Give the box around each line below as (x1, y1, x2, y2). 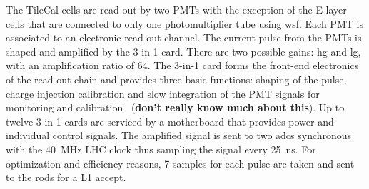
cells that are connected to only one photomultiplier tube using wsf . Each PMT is (6, 16, 363, 31)
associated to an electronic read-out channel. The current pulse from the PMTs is (6, 30, 362, 45)
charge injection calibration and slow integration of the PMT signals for (6, 86, 320, 101)
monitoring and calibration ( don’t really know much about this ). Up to (6, 100, 345, 115)
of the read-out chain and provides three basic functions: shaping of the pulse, (6, 71, 347, 86)
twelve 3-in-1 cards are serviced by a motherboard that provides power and (6, 113, 334, 128)
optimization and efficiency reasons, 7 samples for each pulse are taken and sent (6, 155, 355, 170)
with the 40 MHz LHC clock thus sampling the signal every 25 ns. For (6, 141, 316, 156)
